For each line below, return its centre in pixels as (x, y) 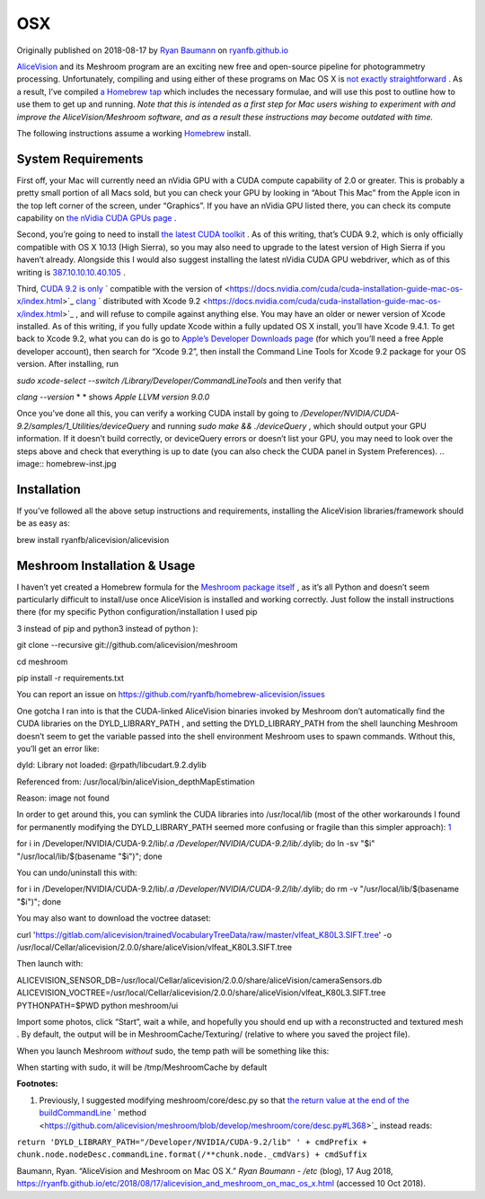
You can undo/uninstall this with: (77, 873)
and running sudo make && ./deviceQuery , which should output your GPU (289, 425)
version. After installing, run (68, 364)
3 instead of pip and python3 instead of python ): (107, 628)
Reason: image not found (63, 798)
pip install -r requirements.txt (71, 678)
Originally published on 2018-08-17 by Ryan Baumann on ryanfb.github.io (153, 50)
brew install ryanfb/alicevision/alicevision (93, 539)
